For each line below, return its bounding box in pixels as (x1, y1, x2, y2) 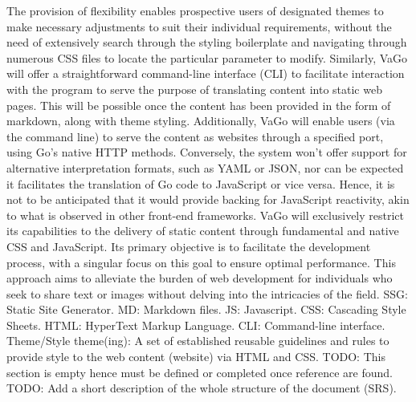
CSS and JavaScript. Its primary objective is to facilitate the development (6, 238, 371, 254)
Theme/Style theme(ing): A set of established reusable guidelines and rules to (6, 332, 389, 349)
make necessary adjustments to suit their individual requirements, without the (6, 18, 392, 35)
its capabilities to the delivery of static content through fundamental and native (6, 222, 399, 239)
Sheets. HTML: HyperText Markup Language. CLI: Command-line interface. (6, 316, 385, 333)
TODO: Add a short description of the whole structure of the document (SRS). (6, 380, 397, 396)
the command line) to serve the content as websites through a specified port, (6, 128, 384, 144)
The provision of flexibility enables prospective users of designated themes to (6, 2, 384, 18)
